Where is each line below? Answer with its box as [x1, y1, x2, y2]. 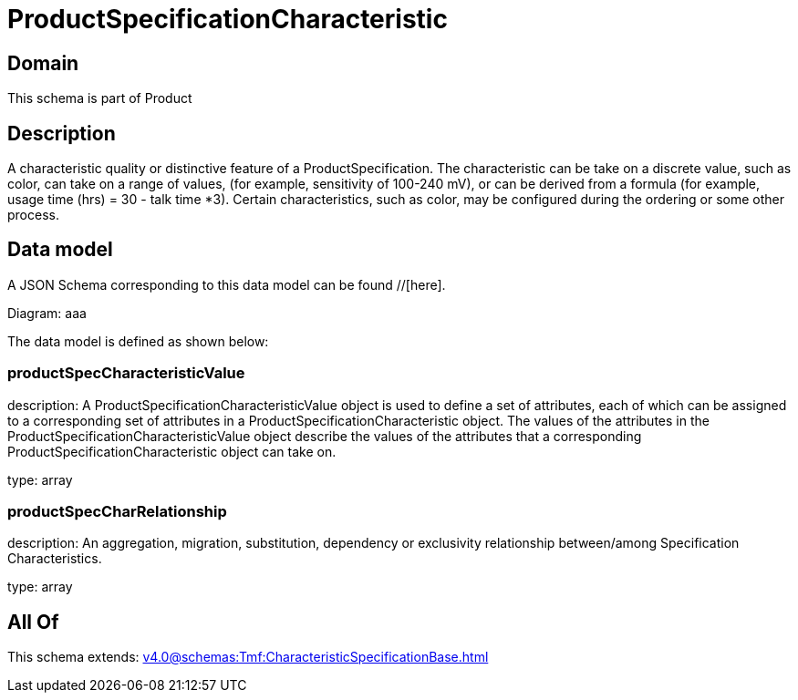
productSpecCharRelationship [7, 501, 227, 520]
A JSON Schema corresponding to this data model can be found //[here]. [7, 276, 446, 293]
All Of [7, 610, 59, 633]
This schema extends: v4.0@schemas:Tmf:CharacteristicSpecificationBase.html [7, 649, 489, 665]
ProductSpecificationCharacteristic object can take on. [7, 443, 337, 459]
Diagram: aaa [7, 304, 87, 321]
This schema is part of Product [7, 90, 192, 107]
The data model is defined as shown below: [7, 333, 269, 349]
